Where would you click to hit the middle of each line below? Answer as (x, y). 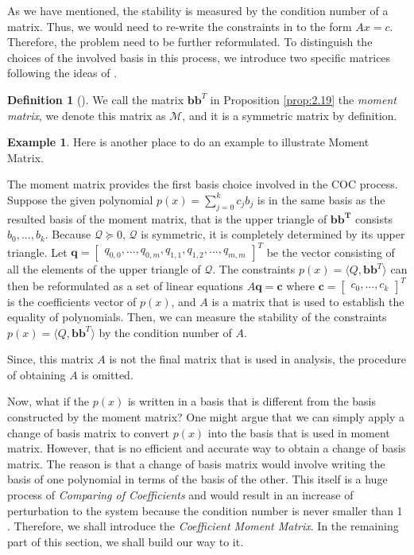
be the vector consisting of (331, 252)
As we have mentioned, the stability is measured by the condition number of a (198, 10)
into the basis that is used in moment (299, 432)
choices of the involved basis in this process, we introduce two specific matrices (199, 57)
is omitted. (107, 374)
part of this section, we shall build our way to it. (126, 541)
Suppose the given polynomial (80, 199)
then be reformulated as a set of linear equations (126, 285)
